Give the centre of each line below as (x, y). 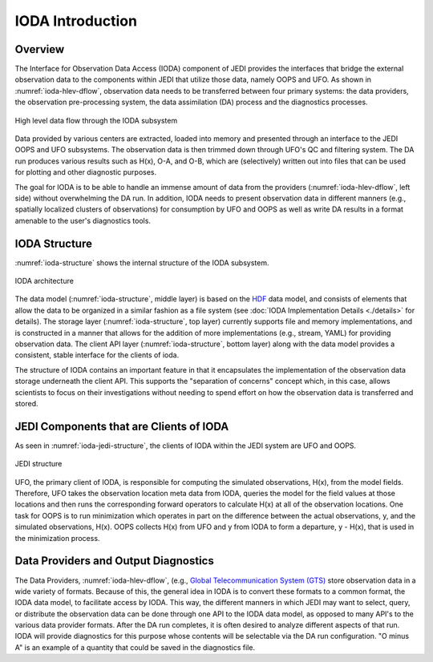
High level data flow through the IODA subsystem (96, 120)
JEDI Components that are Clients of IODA (122, 426)
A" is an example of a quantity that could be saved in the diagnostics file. (135, 647)
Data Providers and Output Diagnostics (114, 561)
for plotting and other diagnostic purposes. (85, 172)
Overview (40, 49)
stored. (27, 403)
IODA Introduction (76, 21)
